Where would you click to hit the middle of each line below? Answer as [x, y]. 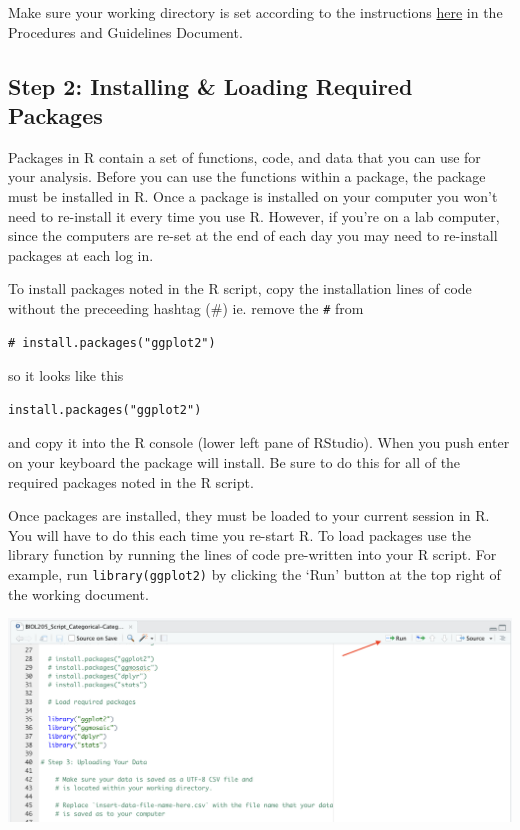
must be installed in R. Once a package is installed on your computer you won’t [253, 195]
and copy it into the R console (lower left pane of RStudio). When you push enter [259, 442]
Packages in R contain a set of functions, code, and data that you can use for [244, 156]
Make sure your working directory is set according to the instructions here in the [255, 12]
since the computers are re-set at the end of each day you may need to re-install [253, 235]
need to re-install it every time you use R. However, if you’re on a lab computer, [254, 215]
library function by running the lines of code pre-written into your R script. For [252, 554]
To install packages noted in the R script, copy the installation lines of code [240, 288]
